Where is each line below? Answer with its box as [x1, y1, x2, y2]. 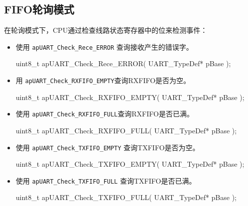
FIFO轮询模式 [4, 1, 75, 17]
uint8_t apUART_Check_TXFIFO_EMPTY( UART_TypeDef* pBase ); [15, 159, 245, 169]
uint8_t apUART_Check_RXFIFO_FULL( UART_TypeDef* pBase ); [15, 125, 237, 135]
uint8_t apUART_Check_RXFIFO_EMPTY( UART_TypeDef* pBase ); [15, 92, 245, 102]
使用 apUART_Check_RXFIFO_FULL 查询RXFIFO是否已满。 [15, 108, 194, 119]
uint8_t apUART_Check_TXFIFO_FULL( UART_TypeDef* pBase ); [15, 192, 237, 203]
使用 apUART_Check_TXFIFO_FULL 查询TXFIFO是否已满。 [15, 175, 196, 186]
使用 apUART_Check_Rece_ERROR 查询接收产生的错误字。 [15, 41, 193, 52]
